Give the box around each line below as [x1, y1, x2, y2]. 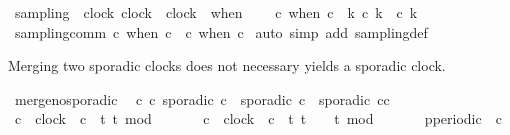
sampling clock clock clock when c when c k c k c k [14, 2, 418, 22]
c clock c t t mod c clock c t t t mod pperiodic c [14, 108, 502, 129]
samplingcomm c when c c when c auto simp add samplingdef [14, 21, 428, 42]
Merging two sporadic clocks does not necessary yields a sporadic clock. [8, 55, 446, 76]
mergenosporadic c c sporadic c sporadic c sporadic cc [14, 88, 390, 109]
